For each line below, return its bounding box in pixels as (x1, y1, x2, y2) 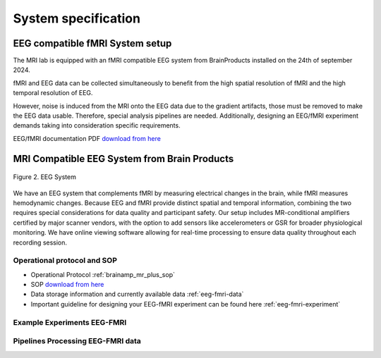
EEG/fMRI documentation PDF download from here (13, 134, 162, 142)
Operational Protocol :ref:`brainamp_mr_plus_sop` (30, 270, 176, 278)
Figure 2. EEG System (13, 173, 77, 181)
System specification (13, 11, 141, 26)
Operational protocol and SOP (13, 256, 118, 266)
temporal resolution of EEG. (13, 89, 93, 97)
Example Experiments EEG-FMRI (13, 317, 127, 327)
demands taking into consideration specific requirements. (13, 121, 181, 130)
